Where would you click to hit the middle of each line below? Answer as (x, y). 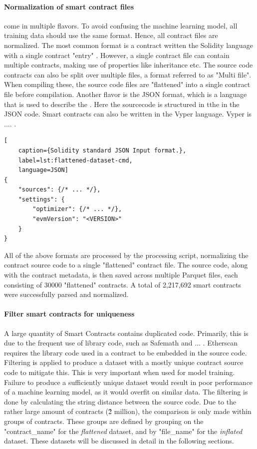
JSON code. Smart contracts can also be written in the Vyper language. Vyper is (128, 114)
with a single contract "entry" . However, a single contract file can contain (117, 55)
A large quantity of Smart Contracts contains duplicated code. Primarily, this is (126, 333)
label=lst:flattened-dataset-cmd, (75, 160)
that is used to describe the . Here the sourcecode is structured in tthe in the (122, 104)
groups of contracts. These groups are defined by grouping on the (104, 421)
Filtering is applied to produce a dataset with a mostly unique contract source (124, 362)
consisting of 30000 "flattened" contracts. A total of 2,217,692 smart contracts (123, 284)
